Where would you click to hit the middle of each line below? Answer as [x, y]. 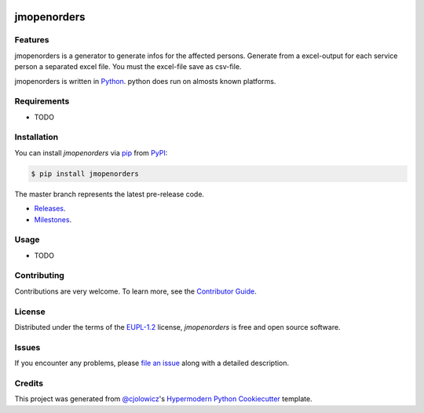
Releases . [50, 209]
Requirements [42, 101]
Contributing [39, 276]
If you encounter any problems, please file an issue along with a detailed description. [152, 363]
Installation [37, 137]
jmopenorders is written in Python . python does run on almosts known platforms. [145, 81]
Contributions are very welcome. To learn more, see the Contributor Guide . [135, 291]
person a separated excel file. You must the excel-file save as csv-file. [128, 67]
